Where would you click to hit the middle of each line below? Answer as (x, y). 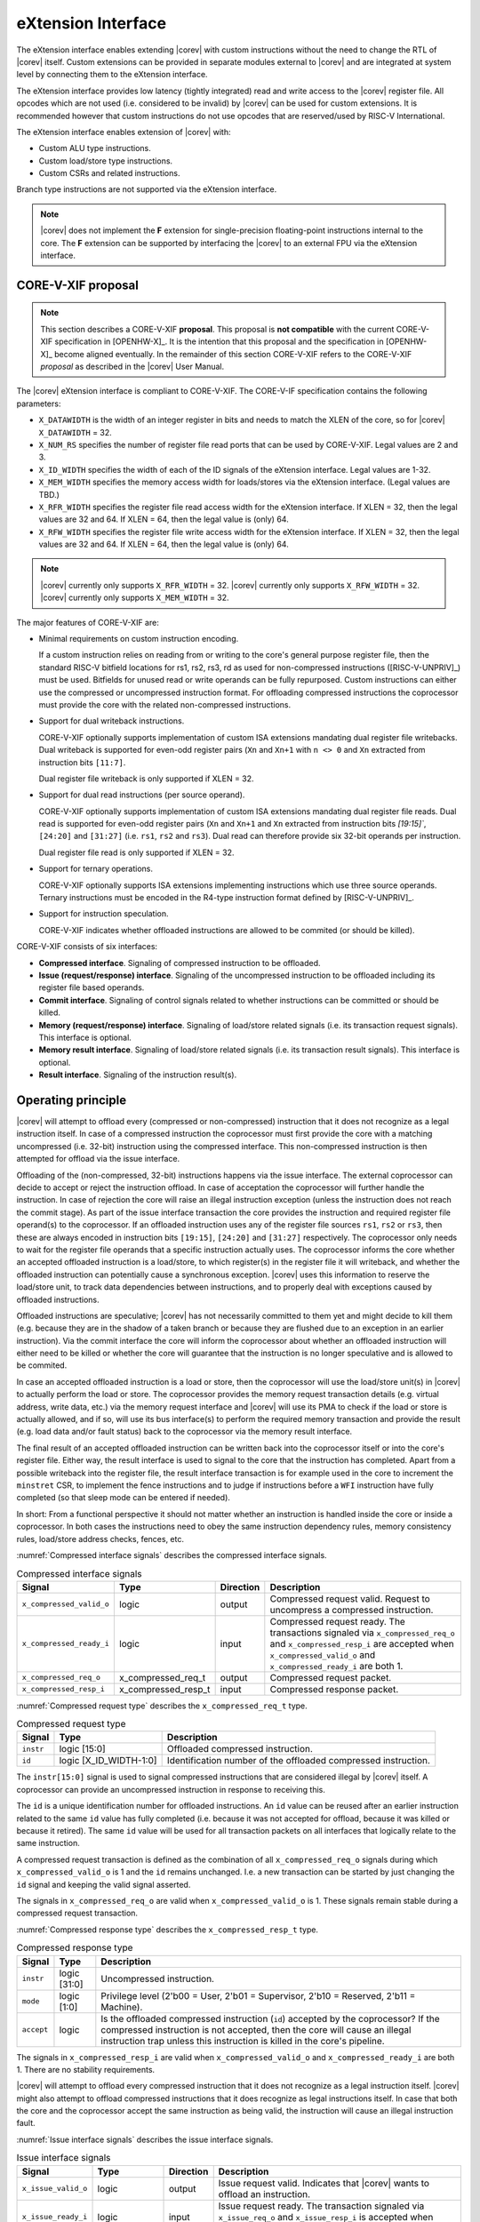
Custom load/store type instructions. (106, 161)
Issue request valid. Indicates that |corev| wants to (324, 2183)
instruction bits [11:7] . (82, 762)
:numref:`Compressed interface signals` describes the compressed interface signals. (172, 1555)
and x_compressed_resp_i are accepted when (362, 1643)
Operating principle (72, 1100)
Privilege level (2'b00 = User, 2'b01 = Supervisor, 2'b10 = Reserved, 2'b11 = (258, 1995)
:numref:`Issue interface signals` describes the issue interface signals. (145, 2139)
